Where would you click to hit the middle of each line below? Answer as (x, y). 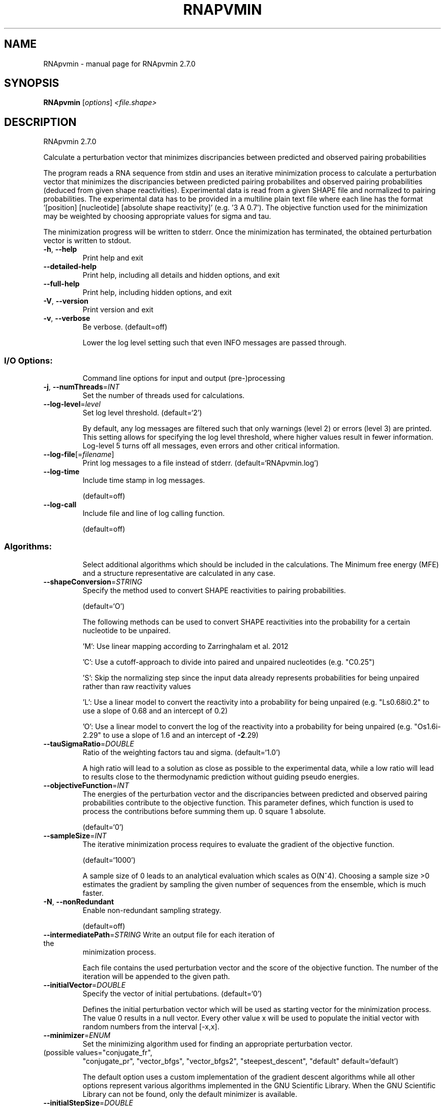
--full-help (61, 284)
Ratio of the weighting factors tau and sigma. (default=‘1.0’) (181, 752)
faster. (93, 893)
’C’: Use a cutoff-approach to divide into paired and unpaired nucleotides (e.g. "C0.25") (229, 662)
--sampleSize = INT (75, 835)
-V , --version (66, 301)
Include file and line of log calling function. (154, 513)
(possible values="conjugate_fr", (98, 1052)
